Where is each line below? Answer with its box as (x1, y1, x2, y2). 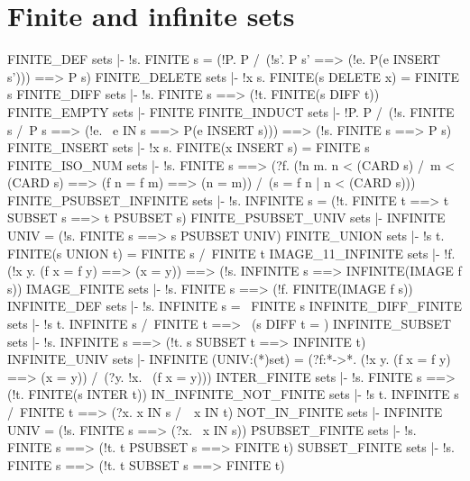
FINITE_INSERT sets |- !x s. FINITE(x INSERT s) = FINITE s (7, 138, 370, 157)
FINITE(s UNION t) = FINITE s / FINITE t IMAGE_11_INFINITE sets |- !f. (7, 243, 456, 262)
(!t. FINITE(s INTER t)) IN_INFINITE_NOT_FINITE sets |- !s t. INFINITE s (7, 385, 459, 404)
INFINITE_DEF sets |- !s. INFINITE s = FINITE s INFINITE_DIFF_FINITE (7, 296, 462, 315)
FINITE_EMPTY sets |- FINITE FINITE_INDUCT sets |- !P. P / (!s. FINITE (7, 102, 455, 121)
